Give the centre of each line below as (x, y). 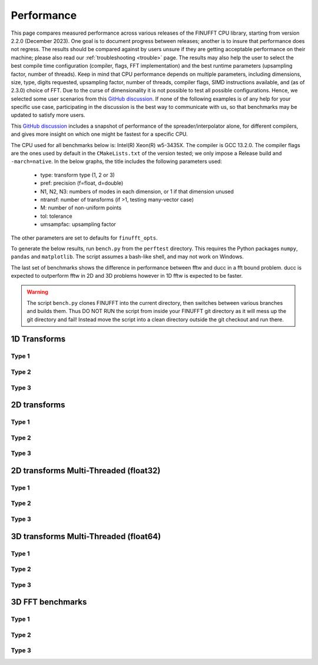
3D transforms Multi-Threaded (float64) (86, 536)
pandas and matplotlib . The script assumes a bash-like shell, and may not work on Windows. (127, 257)
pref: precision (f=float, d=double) (82, 183)
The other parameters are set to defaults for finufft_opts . (84, 238)
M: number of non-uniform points (81, 208)
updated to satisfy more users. (48, 115)
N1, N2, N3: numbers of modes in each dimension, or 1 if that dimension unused (137, 191)
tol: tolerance (57, 216)
